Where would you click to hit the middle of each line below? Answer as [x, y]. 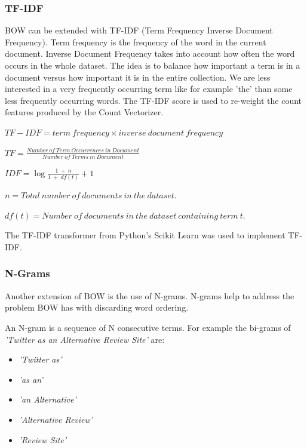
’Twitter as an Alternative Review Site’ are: [85, 339]
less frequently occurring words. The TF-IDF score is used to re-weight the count [153, 100]
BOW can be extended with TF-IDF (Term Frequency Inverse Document [139, 30]
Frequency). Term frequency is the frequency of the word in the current [136, 42]
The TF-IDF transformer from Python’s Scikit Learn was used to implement [145, 235]
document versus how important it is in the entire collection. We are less [138, 77]
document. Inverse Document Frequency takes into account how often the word [150, 53]
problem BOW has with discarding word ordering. [97, 307]
